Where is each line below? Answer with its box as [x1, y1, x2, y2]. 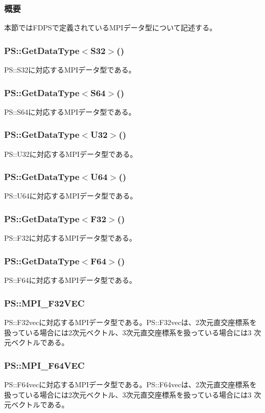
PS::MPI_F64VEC [4, 358, 85, 371]
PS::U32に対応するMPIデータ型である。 [4, 148, 137, 159]
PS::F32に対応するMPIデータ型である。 [4, 232, 137, 243]
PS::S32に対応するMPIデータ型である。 [4, 64, 136, 75]
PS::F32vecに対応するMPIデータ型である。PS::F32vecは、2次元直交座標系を [4, 316, 257, 327]
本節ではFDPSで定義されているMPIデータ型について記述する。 [4, 22, 217, 33]
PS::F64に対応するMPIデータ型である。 [4, 275, 137, 285]
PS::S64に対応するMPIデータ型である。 [4, 106, 136, 117]
